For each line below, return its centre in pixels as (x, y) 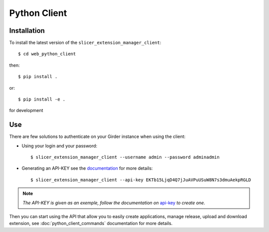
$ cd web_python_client (47, 54)
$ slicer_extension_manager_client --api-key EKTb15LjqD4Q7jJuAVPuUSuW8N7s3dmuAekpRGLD (141, 180)
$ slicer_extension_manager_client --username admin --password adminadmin (125, 157)
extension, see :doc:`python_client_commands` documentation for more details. (91, 224)
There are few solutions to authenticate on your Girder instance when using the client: (97, 136)
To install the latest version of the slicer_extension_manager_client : (85, 43)
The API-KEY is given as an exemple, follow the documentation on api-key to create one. (114, 203)
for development (26, 111)
